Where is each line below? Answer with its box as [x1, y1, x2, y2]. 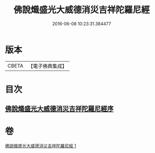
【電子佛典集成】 [28, 63, 67, 69]
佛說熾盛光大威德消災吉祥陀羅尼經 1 [5, 143, 76, 149]
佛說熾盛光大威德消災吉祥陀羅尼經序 [5, 105, 114, 113]
